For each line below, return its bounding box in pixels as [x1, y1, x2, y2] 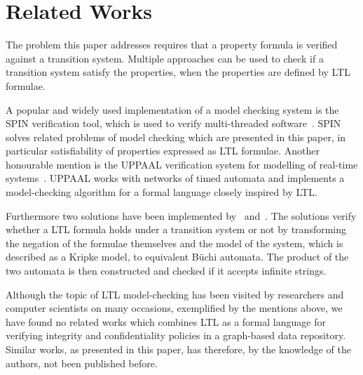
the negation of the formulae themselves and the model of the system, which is [6, 235, 343, 250]
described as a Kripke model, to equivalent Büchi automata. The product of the [6, 249, 349, 264]
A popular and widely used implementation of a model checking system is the [6, 102, 339, 117]
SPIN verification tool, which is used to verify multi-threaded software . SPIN [6, 116, 341, 131]
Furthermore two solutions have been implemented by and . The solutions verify [6, 208, 357, 223]
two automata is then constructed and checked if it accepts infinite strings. [6, 263, 327, 278]
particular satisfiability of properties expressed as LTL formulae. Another [6, 143, 320, 158]
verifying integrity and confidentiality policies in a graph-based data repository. [6, 328, 346, 343]
